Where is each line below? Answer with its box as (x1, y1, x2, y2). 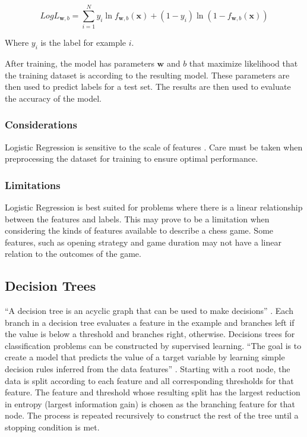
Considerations (5, 117, 77, 132)
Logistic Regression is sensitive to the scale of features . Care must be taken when (5, 140, 303, 153)
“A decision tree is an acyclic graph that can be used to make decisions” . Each (5, 304, 293, 317)
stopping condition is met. (5, 421, 100, 433)
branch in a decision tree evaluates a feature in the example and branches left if (5, 316, 295, 328)
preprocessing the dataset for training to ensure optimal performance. (5, 152, 258, 165)
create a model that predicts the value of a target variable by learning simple (5, 351, 285, 363)
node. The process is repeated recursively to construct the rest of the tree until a (5, 409, 299, 422)
